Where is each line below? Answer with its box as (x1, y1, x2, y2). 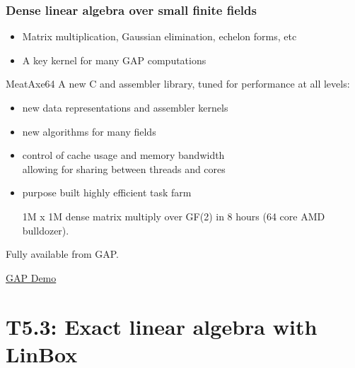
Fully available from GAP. (6, 247, 120, 261)
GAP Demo (6, 270, 57, 285)
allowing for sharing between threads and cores (22, 161, 226, 176)
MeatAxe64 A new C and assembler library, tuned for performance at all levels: (6, 76, 350, 91)
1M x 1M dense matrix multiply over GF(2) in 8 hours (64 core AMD (22, 208, 325, 223)
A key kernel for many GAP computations (22, 52, 206, 67)
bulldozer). (22, 222, 69, 237)
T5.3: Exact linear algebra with (6, 311, 318, 340)
